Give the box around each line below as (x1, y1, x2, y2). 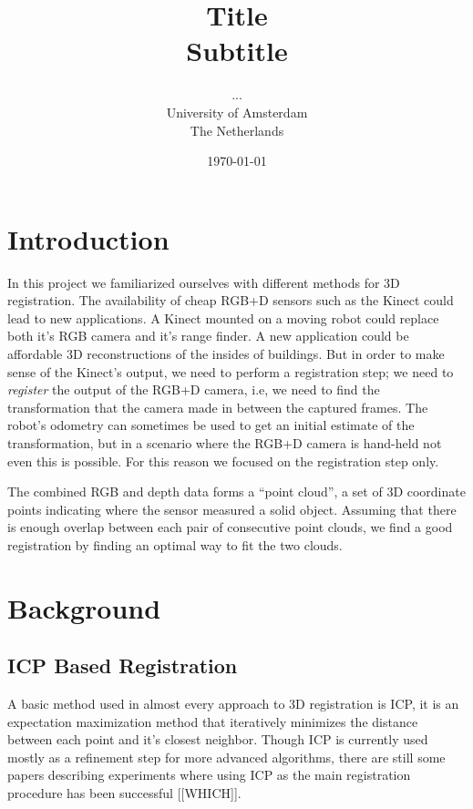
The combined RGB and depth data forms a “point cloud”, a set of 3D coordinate (7, 482, 466, 501)
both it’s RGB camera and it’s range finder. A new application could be (7, 326, 409, 345)
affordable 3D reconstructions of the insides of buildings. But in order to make (7, 344, 445, 363)
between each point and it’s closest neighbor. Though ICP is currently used (7, 730, 428, 749)
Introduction (7, 220, 170, 257)
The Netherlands (190, 120, 284, 139)
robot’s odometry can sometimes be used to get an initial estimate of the (7, 415, 415, 435)
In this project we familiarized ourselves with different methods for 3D (7, 272, 400, 292)
